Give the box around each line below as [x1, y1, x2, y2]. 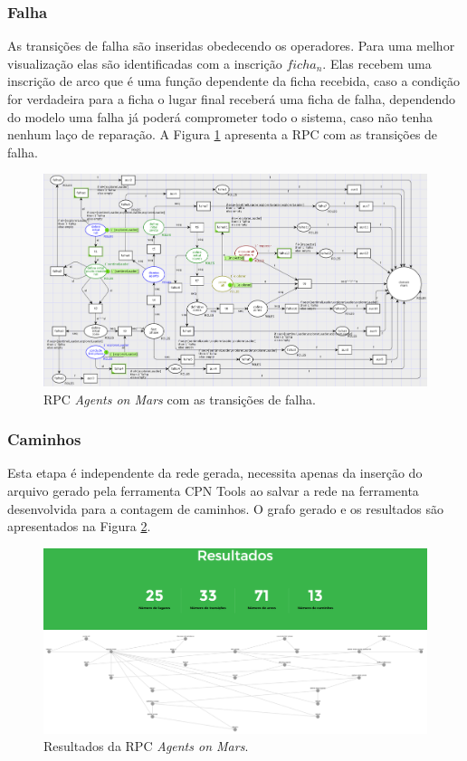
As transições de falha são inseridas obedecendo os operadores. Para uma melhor [7, 36, 455, 55]
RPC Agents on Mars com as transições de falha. [43, 389, 316, 408]
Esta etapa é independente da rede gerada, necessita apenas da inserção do [7, 463, 423, 482]
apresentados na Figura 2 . [7, 517, 151, 536]
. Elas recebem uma [322, 53, 432, 72]
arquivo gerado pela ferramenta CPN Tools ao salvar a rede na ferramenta [7, 480, 419, 499]
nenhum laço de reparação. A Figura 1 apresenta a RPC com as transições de [7, 125, 438, 144]
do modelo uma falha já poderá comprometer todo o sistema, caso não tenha [7, 107, 434, 126]
